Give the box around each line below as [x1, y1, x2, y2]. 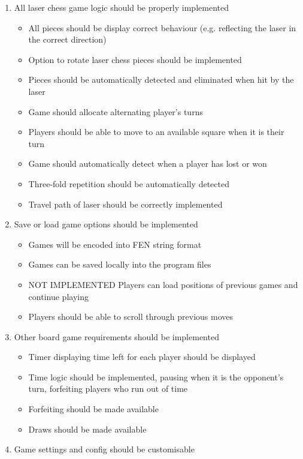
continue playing [28, 290, 89, 302]
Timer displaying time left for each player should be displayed [28, 350, 256, 363]
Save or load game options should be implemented [14, 218, 198, 230]
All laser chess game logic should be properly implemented [14, 1, 229, 13]
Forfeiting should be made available [28, 403, 159, 415]
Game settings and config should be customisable [14, 443, 195, 455]
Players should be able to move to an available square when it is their [28, 125, 284, 138]
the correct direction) [28, 33, 107, 46]
